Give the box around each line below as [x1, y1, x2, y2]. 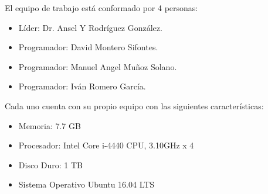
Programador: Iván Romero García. [18, 80, 146, 92]
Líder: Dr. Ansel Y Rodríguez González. [18, 21, 162, 33]
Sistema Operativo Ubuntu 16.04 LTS [18, 178, 155, 190]
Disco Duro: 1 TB [18, 158, 83, 171]
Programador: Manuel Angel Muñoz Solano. [18, 60, 177, 72]
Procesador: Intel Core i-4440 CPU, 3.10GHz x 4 [18, 139, 194, 151]
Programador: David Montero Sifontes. [18, 41, 158, 53]
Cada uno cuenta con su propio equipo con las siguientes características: [5, 99, 264, 112]
